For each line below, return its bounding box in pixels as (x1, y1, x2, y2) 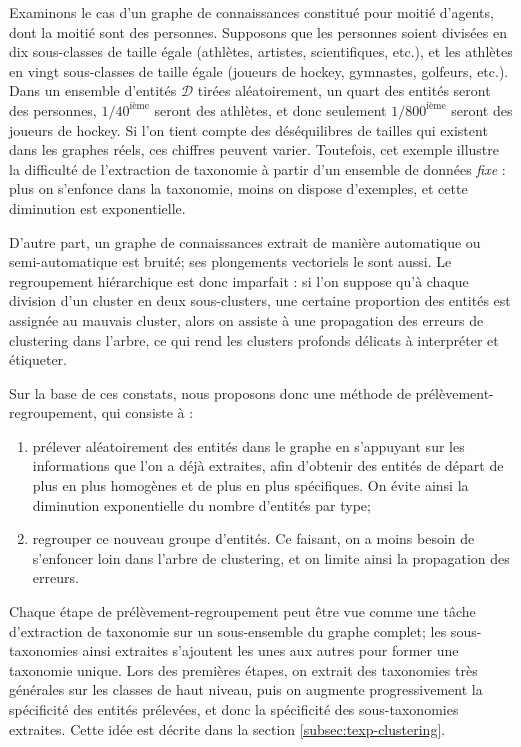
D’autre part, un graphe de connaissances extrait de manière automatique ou (9, 231, 481, 252)
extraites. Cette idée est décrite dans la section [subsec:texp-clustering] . (9, 718, 446, 739)
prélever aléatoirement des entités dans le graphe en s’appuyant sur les (32, 435, 465, 456)
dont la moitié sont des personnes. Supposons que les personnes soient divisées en (9, 21, 507, 42)
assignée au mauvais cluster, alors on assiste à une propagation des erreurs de (9, 309, 484, 330)
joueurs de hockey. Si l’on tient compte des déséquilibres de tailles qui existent (9, 119, 488, 140)
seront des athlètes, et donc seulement (154, 99, 387, 120)
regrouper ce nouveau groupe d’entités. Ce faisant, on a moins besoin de (32, 528, 475, 549)
